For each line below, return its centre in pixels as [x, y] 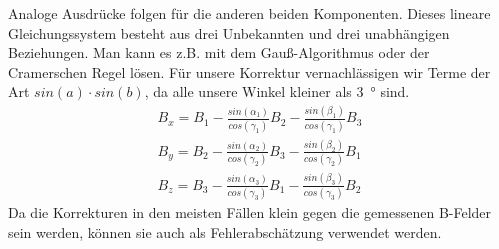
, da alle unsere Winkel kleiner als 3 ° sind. [277, 91]
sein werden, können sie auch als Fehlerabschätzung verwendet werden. [225, 231]
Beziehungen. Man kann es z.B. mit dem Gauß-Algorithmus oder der [219, 52]
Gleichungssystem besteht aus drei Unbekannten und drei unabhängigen [229, 32]
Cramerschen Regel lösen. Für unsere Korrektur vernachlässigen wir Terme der [249, 71]
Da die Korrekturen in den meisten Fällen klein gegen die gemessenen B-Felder [250, 211]
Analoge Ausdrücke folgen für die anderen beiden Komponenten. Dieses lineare [249, 13]
